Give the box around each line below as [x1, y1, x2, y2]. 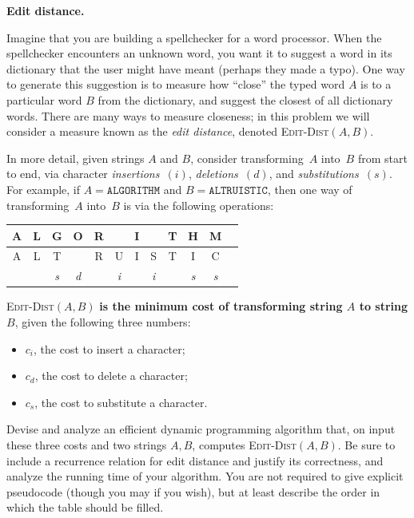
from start [357, 149, 408, 166]
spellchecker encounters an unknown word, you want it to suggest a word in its [6, 45, 392, 61]
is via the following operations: [123, 196, 274, 213]
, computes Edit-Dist [192, 436, 297, 453]
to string [359, 298, 408, 314]
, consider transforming [190, 149, 304, 166]
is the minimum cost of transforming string [99, 298, 343, 314]
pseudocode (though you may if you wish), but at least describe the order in [6, 483, 380, 500]
